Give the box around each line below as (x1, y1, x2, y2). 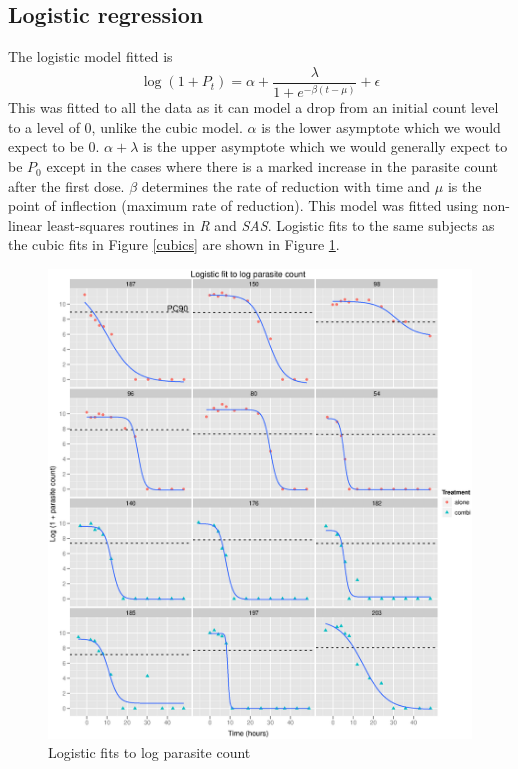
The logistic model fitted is (8, 46, 173, 67)
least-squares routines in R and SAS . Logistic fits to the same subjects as (46, 214, 495, 235)
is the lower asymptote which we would (261, 116, 501, 137)
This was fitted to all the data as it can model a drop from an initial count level (8, 97, 499, 118)
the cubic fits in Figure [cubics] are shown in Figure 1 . (8, 234, 340, 255)
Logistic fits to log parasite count (48, 742, 251, 763)
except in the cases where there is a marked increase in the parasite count (46, 156, 499, 177)
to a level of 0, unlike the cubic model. (8, 116, 243, 137)
